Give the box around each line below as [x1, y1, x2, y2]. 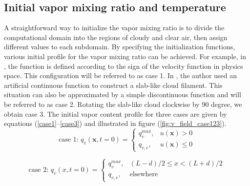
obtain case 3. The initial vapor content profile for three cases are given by [4, 108, 227, 119]
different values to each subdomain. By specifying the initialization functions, [4, 41, 235, 52]
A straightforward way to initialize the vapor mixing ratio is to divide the [4, 22, 225, 33]
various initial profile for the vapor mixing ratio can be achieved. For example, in [4, 51, 246, 61]
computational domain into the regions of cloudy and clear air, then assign [4, 32, 228, 42]
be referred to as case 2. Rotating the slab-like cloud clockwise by [4, 99, 200, 109]
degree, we [211, 99, 242, 109]
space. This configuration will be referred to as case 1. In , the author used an [4, 70, 237, 81]
